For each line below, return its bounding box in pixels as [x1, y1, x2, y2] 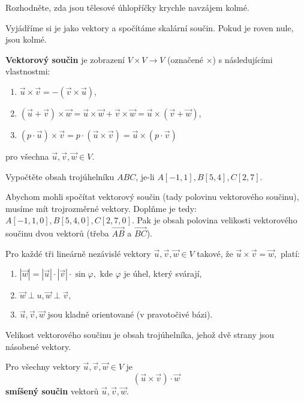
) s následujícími [212, 53, 273, 65]
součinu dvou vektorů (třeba [5, 227, 109, 240]
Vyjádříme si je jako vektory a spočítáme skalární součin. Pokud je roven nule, [5, 21, 294, 34]
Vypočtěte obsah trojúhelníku [5, 170, 115, 182]
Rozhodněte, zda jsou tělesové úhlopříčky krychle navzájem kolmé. [5, 1, 249, 13]
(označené [167, 53, 203, 65]
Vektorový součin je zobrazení [5, 53, 125, 65]
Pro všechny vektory [5, 360, 80, 373]
